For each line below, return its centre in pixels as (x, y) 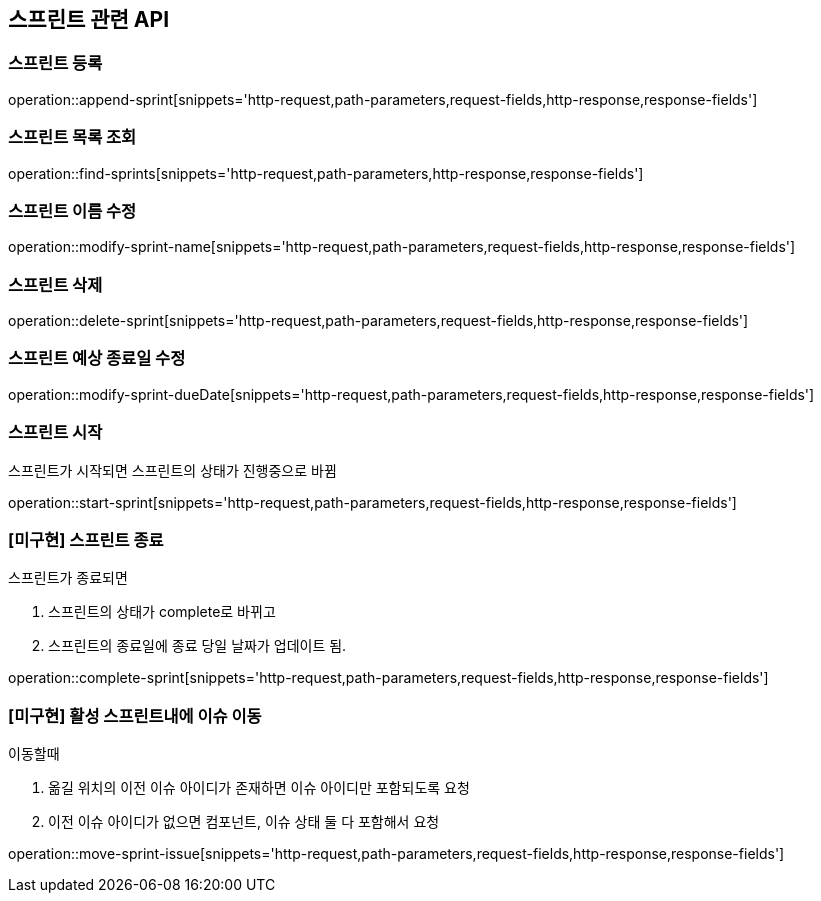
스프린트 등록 (55, 63)
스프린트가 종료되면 (68, 578)
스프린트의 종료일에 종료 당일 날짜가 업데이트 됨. (197, 646)
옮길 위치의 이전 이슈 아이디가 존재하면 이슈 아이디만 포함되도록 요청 (259, 788)
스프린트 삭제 (55, 284)
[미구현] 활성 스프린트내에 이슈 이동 (135, 715)
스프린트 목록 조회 (72, 137)
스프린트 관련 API (89, 19)
